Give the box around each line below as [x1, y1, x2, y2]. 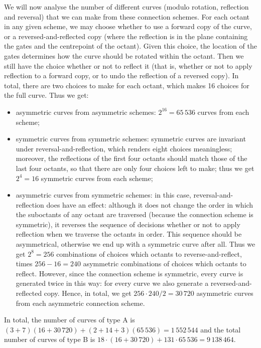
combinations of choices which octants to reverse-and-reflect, [56, 248, 242, 259]
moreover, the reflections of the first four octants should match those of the [16, 153, 247, 163]
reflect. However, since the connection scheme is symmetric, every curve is [16, 268, 243, 278]
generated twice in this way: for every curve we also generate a [16, 278, 209, 288]
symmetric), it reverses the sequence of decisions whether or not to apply [16, 219, 240, 229]
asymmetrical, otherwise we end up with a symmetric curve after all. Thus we [16, 239, 255, 249]
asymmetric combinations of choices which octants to [83, 258, 246, 269]
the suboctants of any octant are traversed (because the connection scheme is [16, 209, 253, 220]
